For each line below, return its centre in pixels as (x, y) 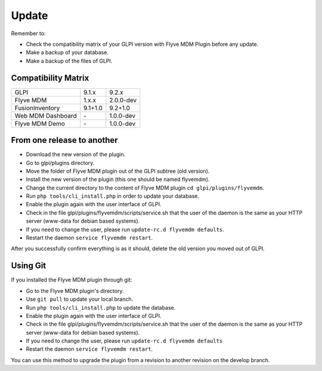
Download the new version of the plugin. (76, 154)
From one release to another (65, 140)
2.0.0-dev (123, 100)
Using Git (29, 266)
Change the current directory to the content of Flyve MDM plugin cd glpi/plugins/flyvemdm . (145, 188)
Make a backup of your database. (67, 52)
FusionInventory (37, 108)
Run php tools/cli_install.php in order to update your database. (113, 196)
